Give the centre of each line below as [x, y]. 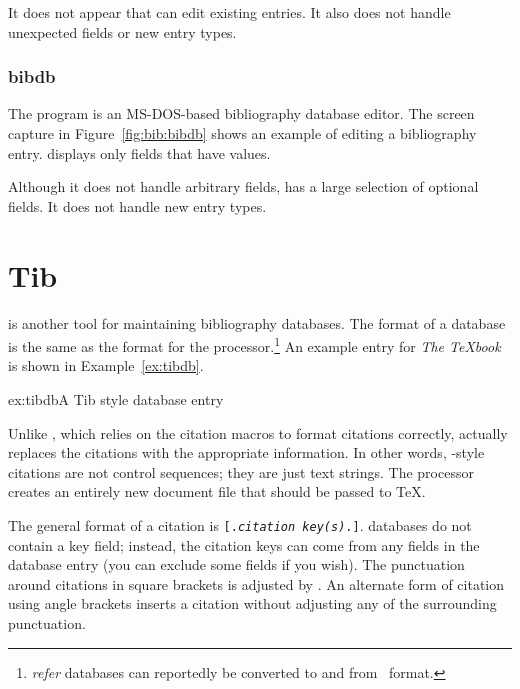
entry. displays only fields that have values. [139, 152]
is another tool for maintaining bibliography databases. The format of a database [257, 322]
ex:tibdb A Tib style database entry [116, 398]
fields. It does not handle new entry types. [137, 205]
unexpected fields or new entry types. [122, 31]
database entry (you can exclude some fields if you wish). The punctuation [236, 564]
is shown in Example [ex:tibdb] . [106, 365]
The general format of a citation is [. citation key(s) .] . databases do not [240, 524]
